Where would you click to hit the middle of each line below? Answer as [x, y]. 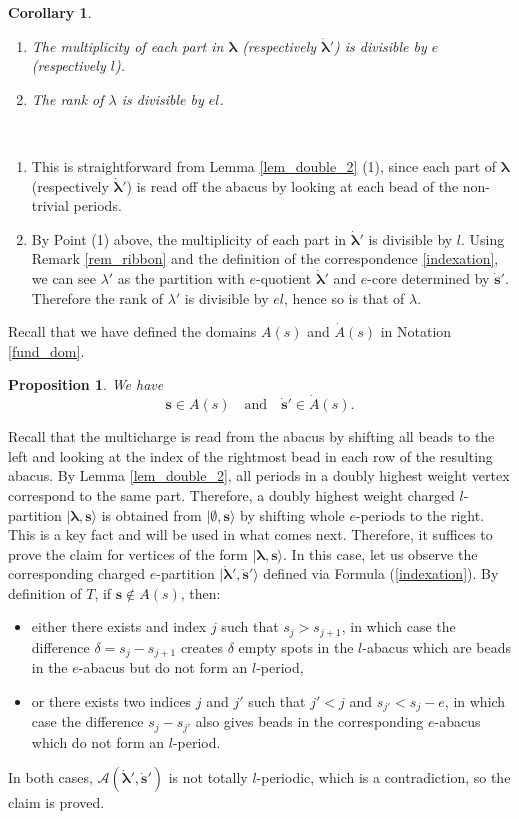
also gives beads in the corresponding [309, 721]
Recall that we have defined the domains [132, 331]
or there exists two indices [111, 700]
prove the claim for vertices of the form [128, 553]
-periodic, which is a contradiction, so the [383, 777]
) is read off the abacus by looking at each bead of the [292, 185]
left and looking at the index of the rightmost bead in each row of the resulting [250, 455]
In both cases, [50, 777]
